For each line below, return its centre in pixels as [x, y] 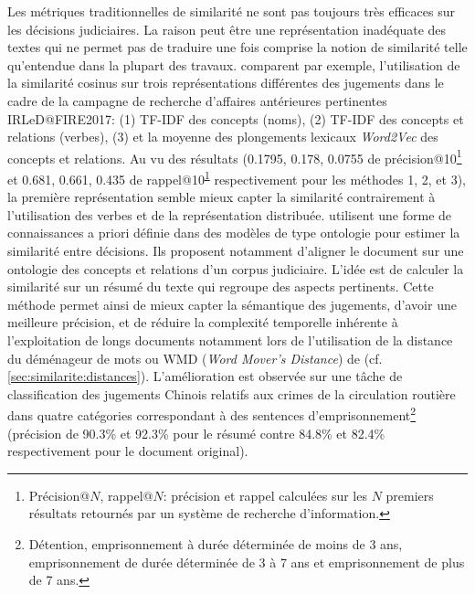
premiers [410, 495]
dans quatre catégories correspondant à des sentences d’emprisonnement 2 [212, 414]
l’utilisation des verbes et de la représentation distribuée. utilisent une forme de [230, 214]
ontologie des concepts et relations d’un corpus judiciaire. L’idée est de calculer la [236, 268]
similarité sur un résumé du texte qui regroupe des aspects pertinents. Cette [221, 286]
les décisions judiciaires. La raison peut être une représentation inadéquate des [227, 29]
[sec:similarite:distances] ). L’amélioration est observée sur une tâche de [205, 376]
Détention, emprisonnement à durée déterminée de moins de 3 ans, [216, 544]
